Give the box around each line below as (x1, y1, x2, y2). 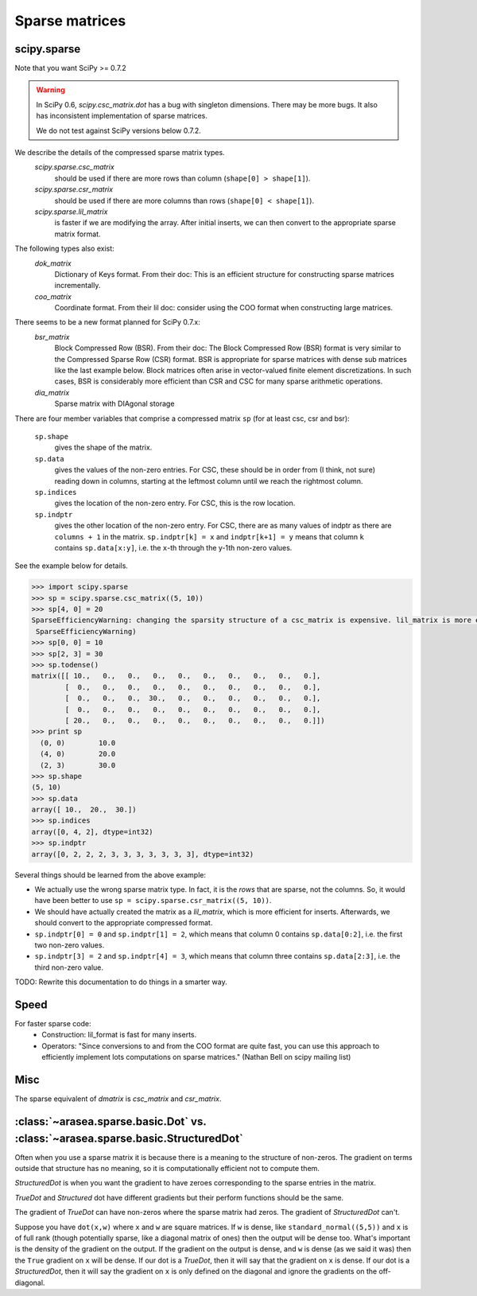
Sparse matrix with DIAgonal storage (54, 399, 175, 409)
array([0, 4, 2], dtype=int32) (31, 827, 154, 836)
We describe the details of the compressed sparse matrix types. (14, 148, 226, 158)
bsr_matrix (34, 332, 70, 341)
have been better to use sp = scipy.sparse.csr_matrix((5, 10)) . (34, 896, 272, 905)
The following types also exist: (14, 243, 114, 254)
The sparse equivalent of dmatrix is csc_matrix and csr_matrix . (14, 1094, 222, 1103)
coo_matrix (34, 291, 72, 302)
